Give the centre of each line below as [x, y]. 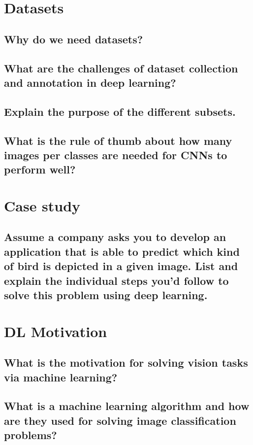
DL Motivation [56, 331]
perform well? [40, 169]
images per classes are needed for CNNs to [116, 154]
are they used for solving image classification [120, 420]
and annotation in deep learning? [90, 82]
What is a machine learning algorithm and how [127, 406]
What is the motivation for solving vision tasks [126, 362]
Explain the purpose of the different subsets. [120, 111]
